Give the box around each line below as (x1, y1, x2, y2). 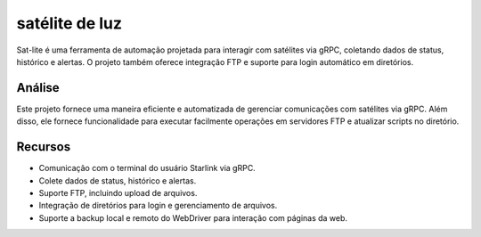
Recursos (16, 139, 71, 155)
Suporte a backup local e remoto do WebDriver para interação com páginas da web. (38, 212, 347, 223)
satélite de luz (16, 13, 123, 33)
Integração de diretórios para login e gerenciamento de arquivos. (38, 200, 278, 211)
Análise (16, 80, 60, 95)
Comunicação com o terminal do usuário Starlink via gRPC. (38, 163, 256, 174)
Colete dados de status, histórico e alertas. (38, 175, 197, 186)
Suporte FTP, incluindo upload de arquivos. (38, 187, 198, 198)
